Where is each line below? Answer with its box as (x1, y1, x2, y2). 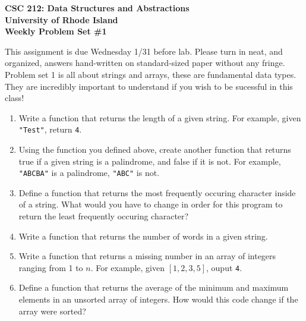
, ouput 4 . (206, 261, 242, 273)
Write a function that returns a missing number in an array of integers (18, 250, 276, 262)
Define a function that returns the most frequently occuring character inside (18, 186, 296, 199)
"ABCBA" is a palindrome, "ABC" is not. (18, 166, 160, 179)
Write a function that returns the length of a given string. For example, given (18, 111, 301, 124)
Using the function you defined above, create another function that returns (18, 143, 291, 155)
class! (5, 92, 24, 104)
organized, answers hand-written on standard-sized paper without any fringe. (5, 56, 285, 69)
